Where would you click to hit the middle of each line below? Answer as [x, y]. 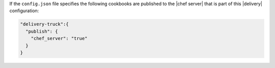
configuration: [24, 11]
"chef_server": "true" [59, 39]
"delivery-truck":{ [44, 24]
